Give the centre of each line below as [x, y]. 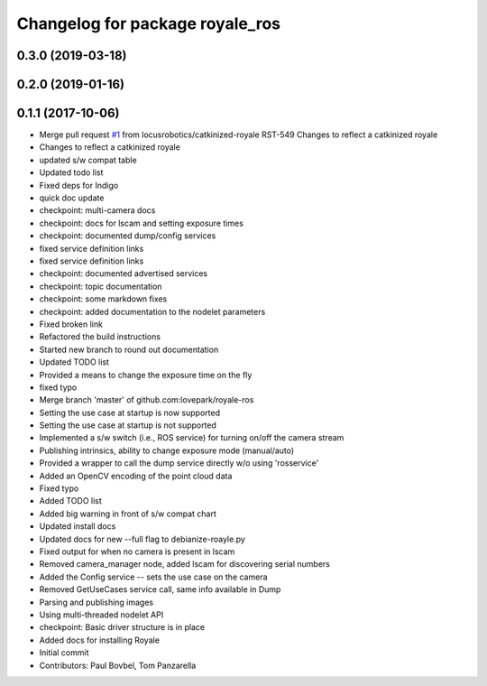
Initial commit [64, 653]
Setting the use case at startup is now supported [130, 413]
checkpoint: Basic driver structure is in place [122, 627]
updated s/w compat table [88, 160]
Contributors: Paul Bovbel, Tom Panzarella [118, 665]
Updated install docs [78, 526]
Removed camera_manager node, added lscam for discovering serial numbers [185, 564]
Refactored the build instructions [100, 337]
